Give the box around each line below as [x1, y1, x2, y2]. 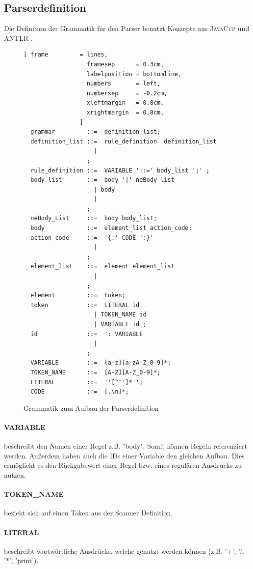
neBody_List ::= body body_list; [30, 215, 157, 222]
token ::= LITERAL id [30, 301, 140, 309]
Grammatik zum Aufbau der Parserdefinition [24, 402, 159, 413]
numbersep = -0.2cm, [86, 89, 168, 97]
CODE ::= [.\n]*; [30, 388, 129, 396]
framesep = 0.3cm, [86, 60, 164, 68]
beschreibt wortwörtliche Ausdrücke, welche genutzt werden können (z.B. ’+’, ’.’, [4, 545, 244, 556]
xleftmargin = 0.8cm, [86, 99, 164, 107]
